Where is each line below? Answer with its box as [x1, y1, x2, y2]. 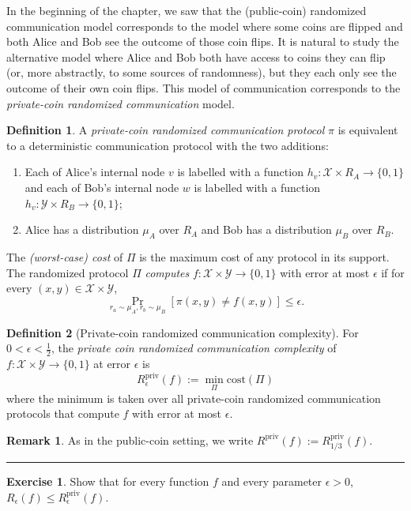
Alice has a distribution [25, 221, 139, 238]
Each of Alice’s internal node [25, 163, 165, 180]
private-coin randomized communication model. [6, 95, 235, 111]
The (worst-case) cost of [6, 248, 123, 265]
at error [93, 355, 131, 372]
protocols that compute [6, 405, 119, 422]
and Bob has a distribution [201, 221, 332, 238]
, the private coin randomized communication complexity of [51, 340, 337, 356]
